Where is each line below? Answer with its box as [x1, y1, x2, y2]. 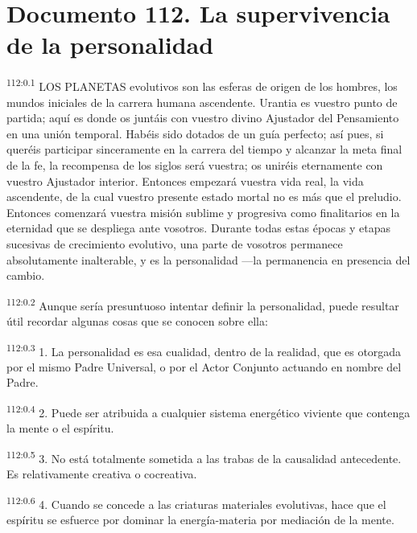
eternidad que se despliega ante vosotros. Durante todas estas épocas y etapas [6, 219, 390, 236]
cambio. [6, 267, 45, 284]
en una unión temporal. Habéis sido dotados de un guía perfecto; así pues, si [6, 125, 384, 141]
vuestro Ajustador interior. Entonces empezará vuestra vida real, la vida [6, 172, 364, 189]
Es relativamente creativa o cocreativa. [6, 465, 197, 482]
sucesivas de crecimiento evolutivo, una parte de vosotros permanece [6, 235, 343, 252]
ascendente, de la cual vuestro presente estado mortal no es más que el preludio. [6, 188, 402, 205]
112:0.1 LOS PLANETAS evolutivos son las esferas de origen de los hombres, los [6, 76, 398, 94]
